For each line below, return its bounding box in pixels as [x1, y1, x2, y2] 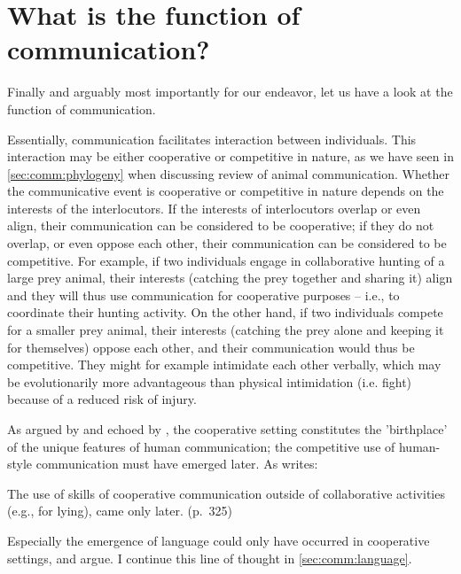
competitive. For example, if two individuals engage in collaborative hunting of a [7, 251, 445, 269]
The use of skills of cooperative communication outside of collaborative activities [7, 484, 445, 502]
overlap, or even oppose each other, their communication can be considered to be [7, 234, 447, 252]
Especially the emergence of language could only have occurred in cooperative [7, 531, 430, 549]
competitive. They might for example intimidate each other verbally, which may [7, 355, 441, 374]
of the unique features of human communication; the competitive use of [7, 437, 395, 455]
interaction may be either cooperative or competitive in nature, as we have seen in [7, 147, 454, 166]
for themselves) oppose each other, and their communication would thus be [7, 337, 415, 356]
